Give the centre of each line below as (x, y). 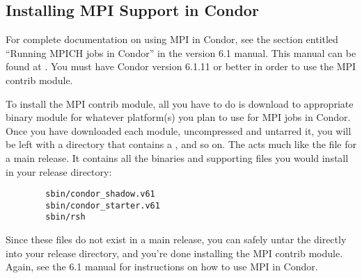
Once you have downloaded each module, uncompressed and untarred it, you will (179, 130)
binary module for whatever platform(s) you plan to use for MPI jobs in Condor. (178, 117)
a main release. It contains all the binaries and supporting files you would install (177, 157)
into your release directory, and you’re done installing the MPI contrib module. (174, 253)
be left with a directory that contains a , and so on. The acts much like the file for (181, 144)
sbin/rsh (65, 217)
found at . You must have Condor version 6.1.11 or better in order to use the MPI (181, 66)
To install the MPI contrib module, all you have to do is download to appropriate (180, 103)
